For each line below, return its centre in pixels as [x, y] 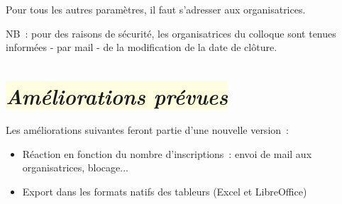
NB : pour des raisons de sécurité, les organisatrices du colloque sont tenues [171, 33]
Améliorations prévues [117, 96]
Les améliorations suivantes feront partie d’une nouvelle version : [147, 129]
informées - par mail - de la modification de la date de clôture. [142, 47]
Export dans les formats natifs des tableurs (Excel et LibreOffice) [165, 191]
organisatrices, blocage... [75, 168]
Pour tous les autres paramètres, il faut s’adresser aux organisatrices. [156, 9]
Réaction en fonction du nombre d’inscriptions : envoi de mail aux [167, 153]
